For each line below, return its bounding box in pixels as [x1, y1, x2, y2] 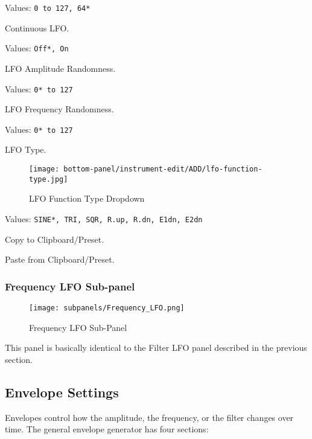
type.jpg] [29, 175, 68, 184]
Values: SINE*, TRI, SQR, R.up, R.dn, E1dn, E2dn [5, 212, 203, 225]
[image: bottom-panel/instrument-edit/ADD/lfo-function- [29, 165, 263, 173]
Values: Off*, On [5, 42, 69, 54]
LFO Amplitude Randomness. [5, 62, 116, 74]
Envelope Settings [5, 382, 119, 401]
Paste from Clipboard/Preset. [5, 253, 115, 266]
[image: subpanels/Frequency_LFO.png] [29, 303, 185, 312]
